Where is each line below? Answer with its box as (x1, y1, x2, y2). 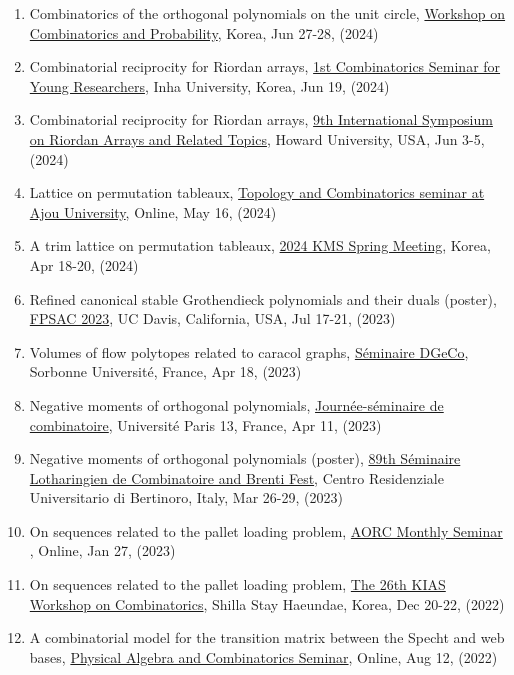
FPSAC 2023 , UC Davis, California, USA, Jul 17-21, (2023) (29, 308, 396, 329)
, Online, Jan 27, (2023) (29, 540, 176, 561)
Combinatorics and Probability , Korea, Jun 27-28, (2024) (29, 22, 379, 43)
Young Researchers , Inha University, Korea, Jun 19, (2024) (29, 75, 390, 96)
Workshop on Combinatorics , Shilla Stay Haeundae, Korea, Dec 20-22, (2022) (29, 593, 505, 614)
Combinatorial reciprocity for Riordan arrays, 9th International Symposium (29, 109, 493, 130)
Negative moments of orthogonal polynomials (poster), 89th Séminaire (29, 448, 461, 469)
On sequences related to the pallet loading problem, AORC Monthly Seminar (29, 520, 503, 541)
